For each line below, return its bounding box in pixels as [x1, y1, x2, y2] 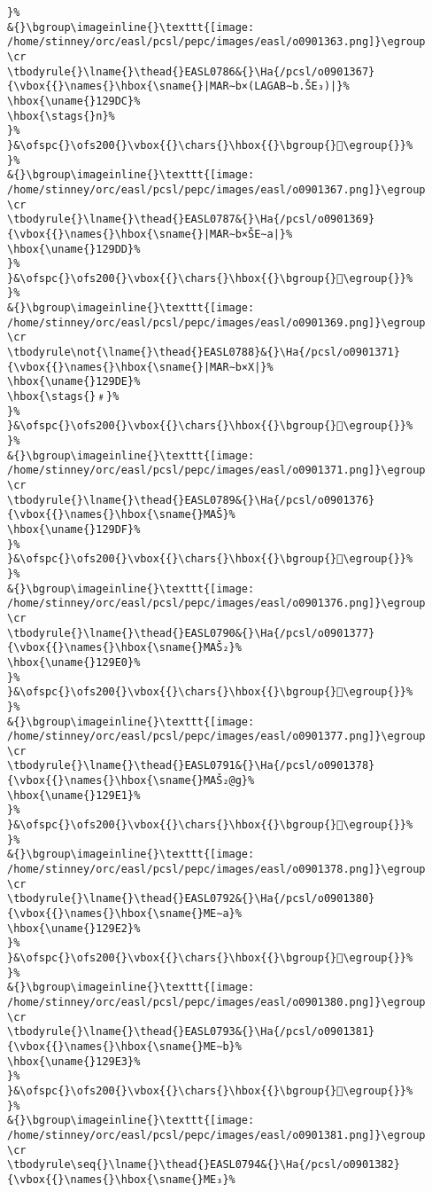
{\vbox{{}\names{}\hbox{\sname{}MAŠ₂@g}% [7, 774, 255, 788]
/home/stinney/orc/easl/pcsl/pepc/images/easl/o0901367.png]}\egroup [7, 183, 426, 196]
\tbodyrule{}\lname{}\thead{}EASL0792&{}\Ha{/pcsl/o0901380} [7, 892, 375, 906]
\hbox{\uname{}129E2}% [7, 921, 141, 935]
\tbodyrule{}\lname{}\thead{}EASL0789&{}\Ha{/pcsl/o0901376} [7, 493, 375, 506]
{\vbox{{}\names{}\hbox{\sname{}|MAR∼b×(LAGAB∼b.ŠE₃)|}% [7, 80, 350, 93]
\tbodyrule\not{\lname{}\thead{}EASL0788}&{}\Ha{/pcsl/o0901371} [7, 346, 400, 359]
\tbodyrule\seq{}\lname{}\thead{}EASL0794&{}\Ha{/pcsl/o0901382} [7, 1158, 400, 1172]
